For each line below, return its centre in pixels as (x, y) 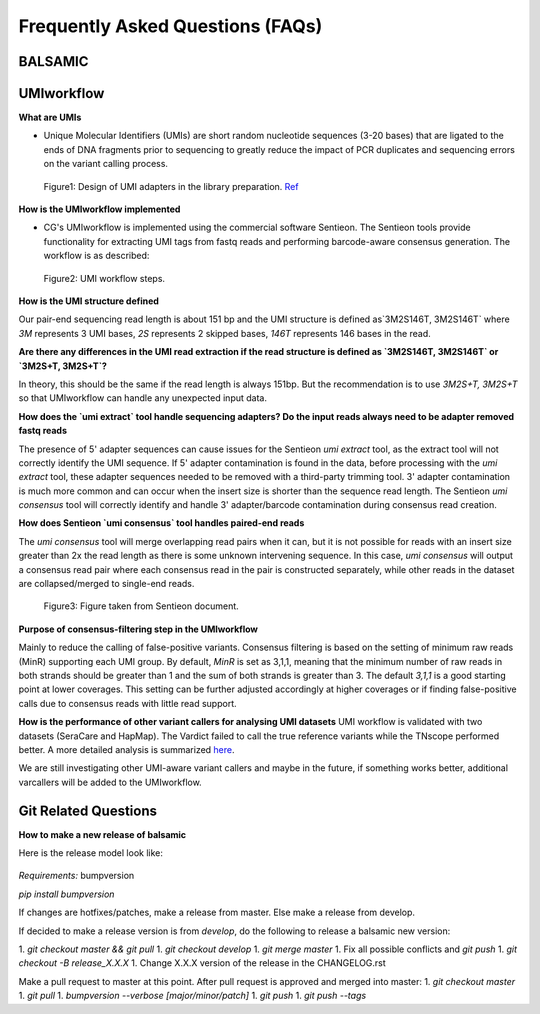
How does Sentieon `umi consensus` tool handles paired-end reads (161, 523)
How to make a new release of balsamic (102, 834)
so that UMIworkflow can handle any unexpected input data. (142, 398)
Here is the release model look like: (91, 853)
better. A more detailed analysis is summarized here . (126, 749)
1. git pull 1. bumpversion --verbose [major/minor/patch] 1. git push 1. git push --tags (192, 996)
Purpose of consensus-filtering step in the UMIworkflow (138, 629)
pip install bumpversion (66, 894)
